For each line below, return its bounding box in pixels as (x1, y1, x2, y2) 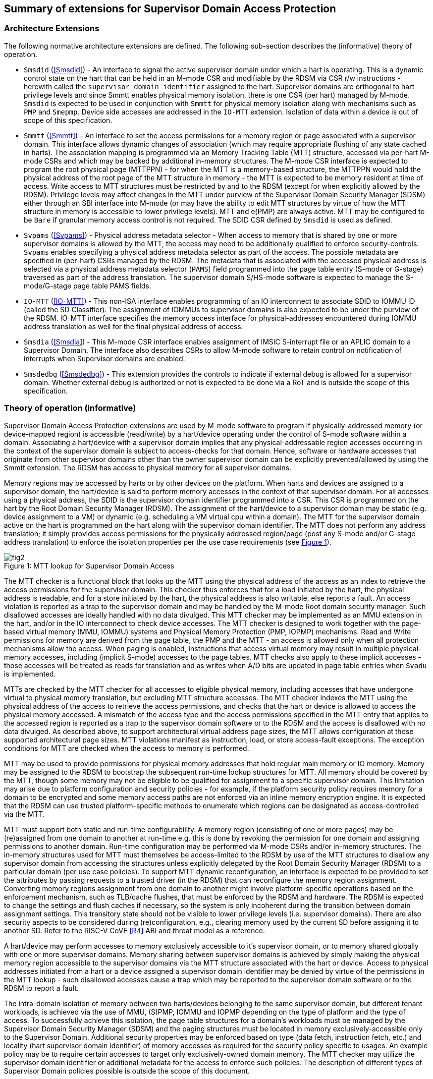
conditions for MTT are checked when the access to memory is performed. (4, 743, 249, 752)
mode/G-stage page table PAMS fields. (24, 281, 151, 290)
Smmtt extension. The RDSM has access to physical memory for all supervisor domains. (4, 463, 292, 472)
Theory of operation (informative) (4, 403, 136, 413)
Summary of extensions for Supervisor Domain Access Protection (4, 2, 336, 15)
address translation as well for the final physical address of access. (24, 322, 243, 331)
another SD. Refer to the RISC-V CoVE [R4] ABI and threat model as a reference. (4, 926, 265, 935)
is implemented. (4, 669, 56, 678)
